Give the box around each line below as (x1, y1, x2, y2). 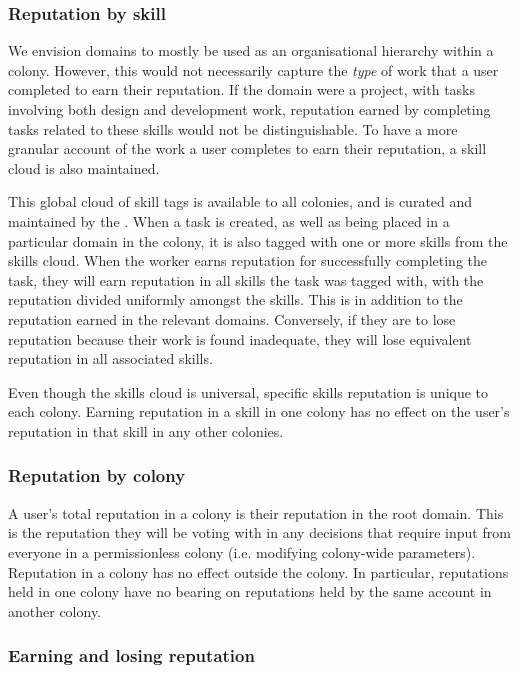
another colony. (8, 600, 102, 621)
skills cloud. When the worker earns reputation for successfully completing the (8, 250, 487, 271)
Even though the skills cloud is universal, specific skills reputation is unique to (8, 381, 489, 402)
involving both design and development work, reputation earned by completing (8, 99, 491, 119)
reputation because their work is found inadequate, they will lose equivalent (8, 328, 472, 349)
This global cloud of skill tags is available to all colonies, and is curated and (8, 191, 473, 212)
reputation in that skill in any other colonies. (8, 420, 284, 441)
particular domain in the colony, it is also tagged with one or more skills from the (8, 230, 508, 251)
